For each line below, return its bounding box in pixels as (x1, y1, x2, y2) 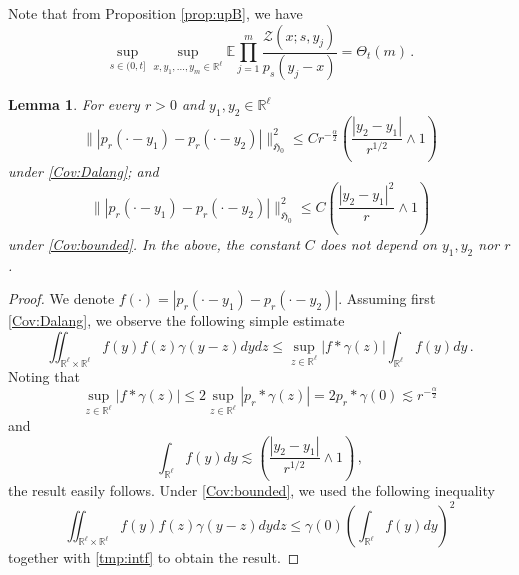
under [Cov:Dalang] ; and (8, 161, 159, 182)
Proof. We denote (8, 288, 115, 309)
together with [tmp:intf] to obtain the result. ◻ (8, 546, 300, 567)
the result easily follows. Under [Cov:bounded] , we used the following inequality (8, 480, 495, 501)
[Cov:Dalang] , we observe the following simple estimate (8, 310, 345, 331)
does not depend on (319, 233, 437, 254)
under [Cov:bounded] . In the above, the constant (8, 233, 300, 254)
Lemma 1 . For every (8, 94, 140, 115)
